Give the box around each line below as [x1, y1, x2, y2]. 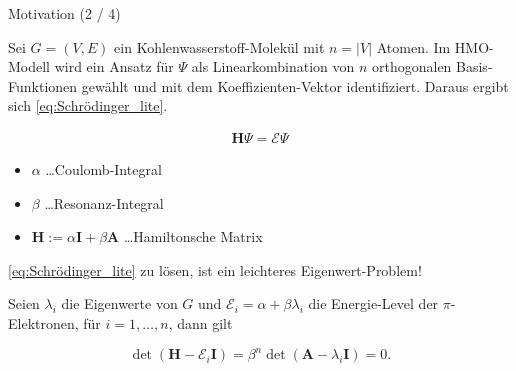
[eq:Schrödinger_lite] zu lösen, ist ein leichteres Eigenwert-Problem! [8, 259, 422, 280]
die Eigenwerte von [61, 293, 178, 314]
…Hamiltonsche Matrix [123, 226, 263, 247]
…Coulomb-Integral [45, 159, 162, 179]
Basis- [456, 56, 493, 77]
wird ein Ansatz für [54, 56, 174, 77]
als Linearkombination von [191, 56, 355, 77]
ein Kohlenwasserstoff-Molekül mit [114, 36, 325, 57]
